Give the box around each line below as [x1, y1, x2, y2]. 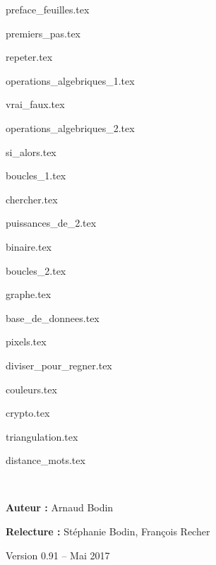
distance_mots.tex [6, 453, 85, 468]
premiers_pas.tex [6, 25, 81, 40]
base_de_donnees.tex [6, 310, 100, 325]
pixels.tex [6, 334, 47, 349]
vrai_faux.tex [6, 97, 65, 112]
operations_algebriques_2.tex [6, 120, 135, 135]
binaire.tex [6, 239, 52, 254]
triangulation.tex [6, 429, 78, 444]
